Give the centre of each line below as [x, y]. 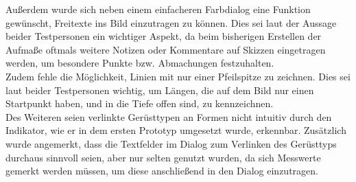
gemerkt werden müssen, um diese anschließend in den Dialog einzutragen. [162, 171]
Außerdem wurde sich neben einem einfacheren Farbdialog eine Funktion [158, 9]
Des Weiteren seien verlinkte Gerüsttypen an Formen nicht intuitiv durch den [169, 116]
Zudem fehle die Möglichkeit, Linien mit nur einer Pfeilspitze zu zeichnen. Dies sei [178, 76]
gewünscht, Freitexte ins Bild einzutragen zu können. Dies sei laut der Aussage [171, 22]
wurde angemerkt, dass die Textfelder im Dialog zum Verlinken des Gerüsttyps [171, 143]
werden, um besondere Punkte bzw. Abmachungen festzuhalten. [140, 63]
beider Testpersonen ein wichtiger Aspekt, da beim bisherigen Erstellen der [164, 36]
